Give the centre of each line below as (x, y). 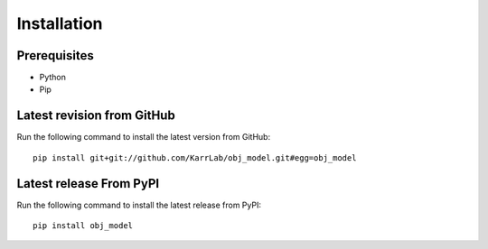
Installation (60, 23)
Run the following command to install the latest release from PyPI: (139, 205)
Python (53, 78)
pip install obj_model (83, 226)
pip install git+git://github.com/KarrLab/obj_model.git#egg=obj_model (195, 157)
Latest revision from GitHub (96, 116)
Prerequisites (55, 55)
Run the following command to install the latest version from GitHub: (144, 137)
